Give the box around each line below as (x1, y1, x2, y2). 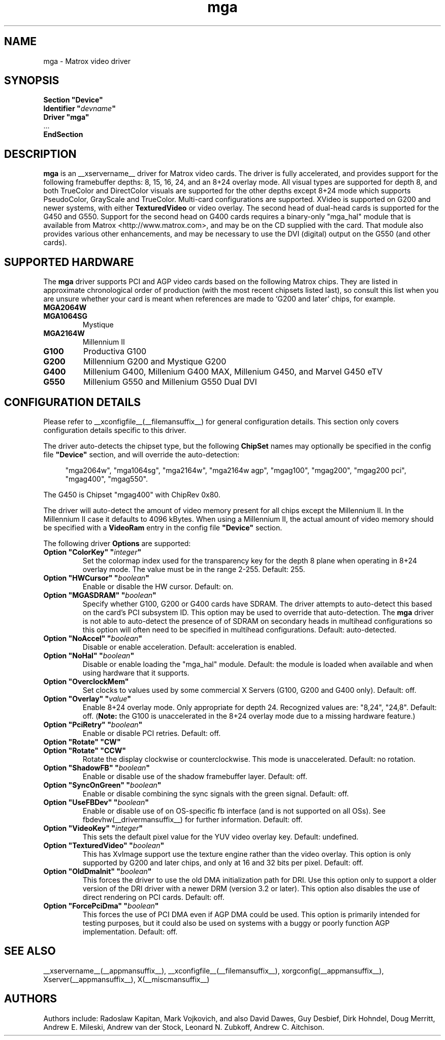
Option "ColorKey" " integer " (43, 547, 142, 556)
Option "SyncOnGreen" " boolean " (43, 780, 162, 789)
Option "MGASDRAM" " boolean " (43, 590, 156, 599)
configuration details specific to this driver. (43, 425, 186, 434)
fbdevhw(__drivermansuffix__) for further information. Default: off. (82, 815, 303, 824)
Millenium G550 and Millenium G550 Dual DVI (83, 377, 257, 387)
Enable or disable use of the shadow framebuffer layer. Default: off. (82, 771, 307, 781)
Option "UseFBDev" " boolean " (43, 797, 149, 807)
